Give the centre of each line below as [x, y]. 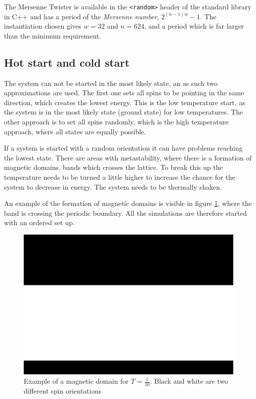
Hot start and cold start [67, 62]
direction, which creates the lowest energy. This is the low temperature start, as [125, 102]
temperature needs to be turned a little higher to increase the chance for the [120, 177]
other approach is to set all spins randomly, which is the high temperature [116, 122]
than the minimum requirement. [53, 35]
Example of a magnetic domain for [76, 381]
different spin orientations [63, 391]
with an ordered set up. [40, 222]
